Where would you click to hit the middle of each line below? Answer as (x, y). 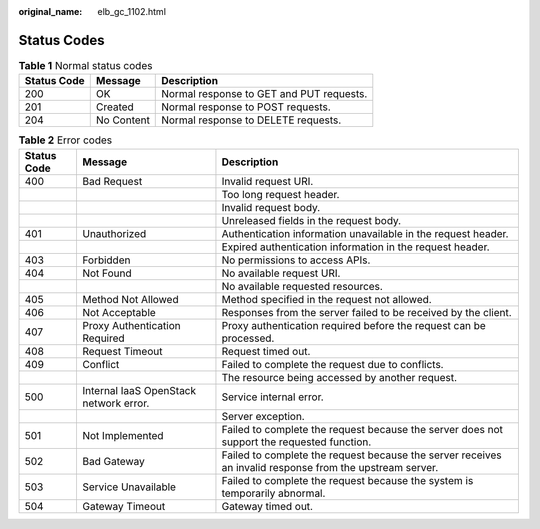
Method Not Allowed (130, 299)
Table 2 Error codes (65, 140)
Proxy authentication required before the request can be (354, 325)
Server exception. (263, 416)
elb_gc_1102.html (132, 11)
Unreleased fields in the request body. (311, 220)
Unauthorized (114, 233)
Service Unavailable (129, 487)
